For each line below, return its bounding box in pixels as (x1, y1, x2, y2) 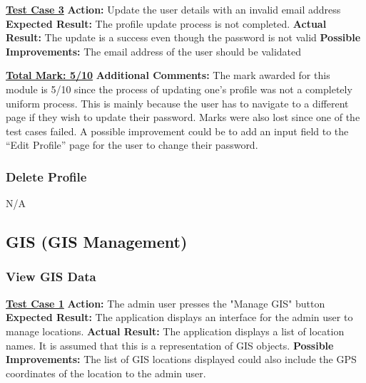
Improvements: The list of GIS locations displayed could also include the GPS (6, 352, 357, 367)
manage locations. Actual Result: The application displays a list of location (6, 323, 345, 338)
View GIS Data (6, 268, 96, 285)
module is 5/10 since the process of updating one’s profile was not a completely (6, 81, 352, 96)
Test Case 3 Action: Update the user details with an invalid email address (6, 2, 341, 16)
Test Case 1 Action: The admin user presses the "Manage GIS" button (6, 295, 325, 310)
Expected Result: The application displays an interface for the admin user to (6, 310, 353, 325)
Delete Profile (6, 167, 87, 185)
